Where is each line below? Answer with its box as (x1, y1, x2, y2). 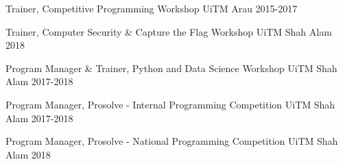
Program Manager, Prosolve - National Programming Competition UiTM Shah (5, 134, 338, 148)
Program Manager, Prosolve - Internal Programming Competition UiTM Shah (5, 97, 335, 111)
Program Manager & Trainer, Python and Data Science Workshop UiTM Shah (5, 60, 338, 75)
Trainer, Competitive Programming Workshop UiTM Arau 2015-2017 (5, 1, 298, 15)
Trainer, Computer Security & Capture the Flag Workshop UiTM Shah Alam (5, 24, 332, 38)
